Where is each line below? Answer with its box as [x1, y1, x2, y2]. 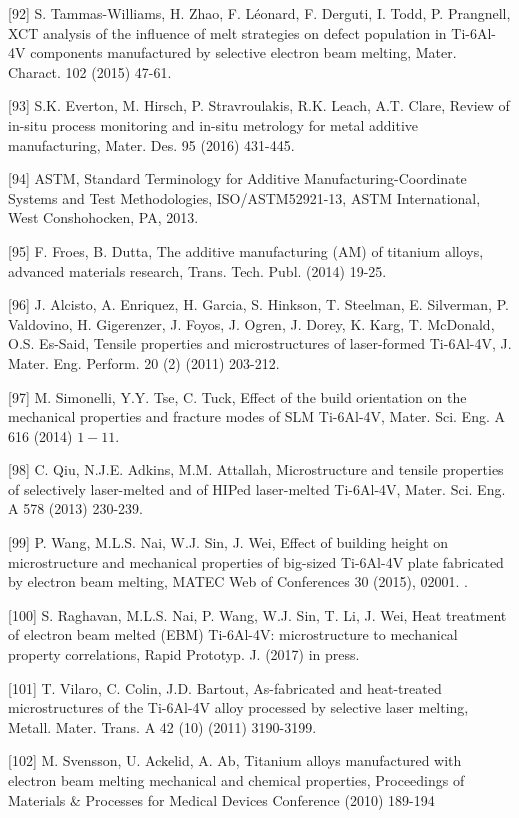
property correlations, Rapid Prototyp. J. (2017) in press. [8, 644, 360, 665]
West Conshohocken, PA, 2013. [8, 207, 199, 228]
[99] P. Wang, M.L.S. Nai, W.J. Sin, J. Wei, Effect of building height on [8, 532, 449, 553]
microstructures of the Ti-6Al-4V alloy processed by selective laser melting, [8, 697, 469, 718]
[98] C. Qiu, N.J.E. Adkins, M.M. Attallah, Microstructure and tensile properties [8, 459, 504, 480]
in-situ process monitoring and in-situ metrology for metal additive [8, 114, 418, 135]
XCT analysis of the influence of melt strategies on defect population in [8, 22, 447, 43]
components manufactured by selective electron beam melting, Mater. [30, 42, 457, 63]
